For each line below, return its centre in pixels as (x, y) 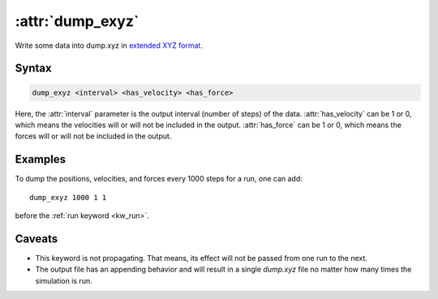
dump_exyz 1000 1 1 (68, 197)
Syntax (33, 68)
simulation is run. (64, 280)
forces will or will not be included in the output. (93, 136)
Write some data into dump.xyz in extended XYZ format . (109, 45)
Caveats (36, 239)
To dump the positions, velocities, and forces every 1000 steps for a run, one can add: (159, 179)
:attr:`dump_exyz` (77, 21)
